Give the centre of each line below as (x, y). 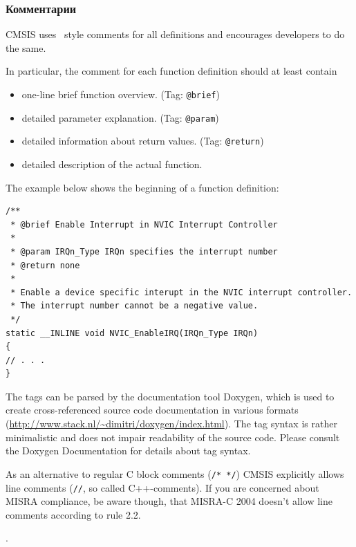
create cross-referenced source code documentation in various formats (152, 410)
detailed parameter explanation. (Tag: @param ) (120, 117)
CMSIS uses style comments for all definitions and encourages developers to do (175, 34)
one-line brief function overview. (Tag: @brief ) (121, 94)
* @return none (45, 265)
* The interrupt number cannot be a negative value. (134, 306)
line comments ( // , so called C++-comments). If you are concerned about (162, 487)
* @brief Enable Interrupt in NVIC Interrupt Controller (144, 224)
